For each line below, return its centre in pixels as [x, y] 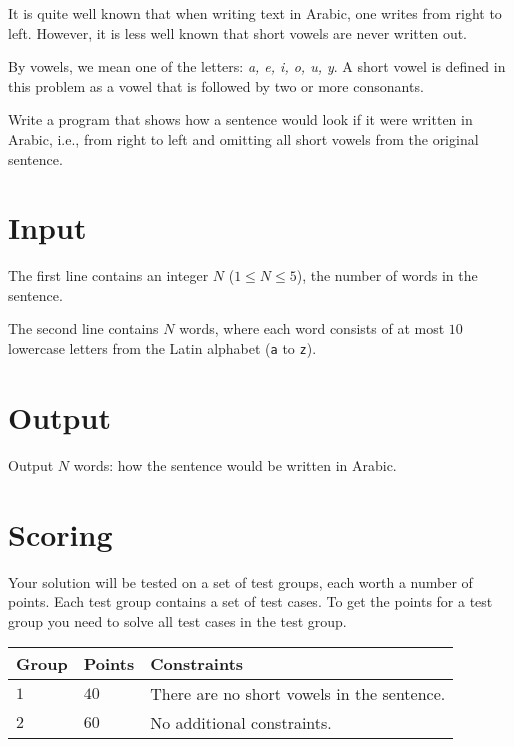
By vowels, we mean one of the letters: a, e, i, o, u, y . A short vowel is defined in [257, 66]
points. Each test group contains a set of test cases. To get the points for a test [250, 601]
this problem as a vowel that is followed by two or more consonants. [216, 85]
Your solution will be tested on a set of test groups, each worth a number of [240, 581]
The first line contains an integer [108, 275]
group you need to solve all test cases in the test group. [177, 620]
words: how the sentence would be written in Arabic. [235, 464]
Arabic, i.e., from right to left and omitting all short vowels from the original [243, 138]
